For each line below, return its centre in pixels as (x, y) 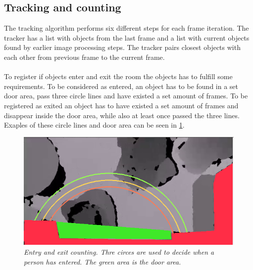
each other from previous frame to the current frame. (84, 57)
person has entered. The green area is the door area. (102, 261)
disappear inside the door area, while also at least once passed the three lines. (122, 115)
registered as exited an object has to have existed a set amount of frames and (121, 105)
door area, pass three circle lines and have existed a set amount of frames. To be (126, 96)
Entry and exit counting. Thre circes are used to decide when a (119, 251)
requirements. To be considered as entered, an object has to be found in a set (121, 86)
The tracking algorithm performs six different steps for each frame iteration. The (126, 28)
